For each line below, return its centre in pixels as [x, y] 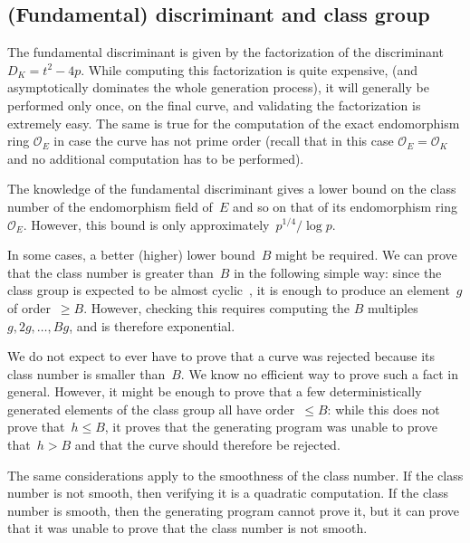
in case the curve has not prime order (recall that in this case [224, 141]
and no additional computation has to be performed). [156, 158]
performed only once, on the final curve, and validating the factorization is [214, 105]
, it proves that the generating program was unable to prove [271, 427]
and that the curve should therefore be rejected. [207, 445]
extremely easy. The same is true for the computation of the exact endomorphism [234, 123]
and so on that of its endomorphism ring [345, 206]
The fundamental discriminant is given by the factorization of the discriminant [225, 52]
